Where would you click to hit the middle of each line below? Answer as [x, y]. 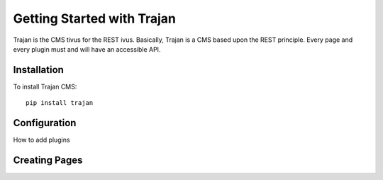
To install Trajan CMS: [45, 86]
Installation [38, 70]
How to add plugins [41, 140]
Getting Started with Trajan [95, 18]
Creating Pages [48, 160]
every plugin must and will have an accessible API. [87, 49]
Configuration [45, 123]
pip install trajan [60, 103]
